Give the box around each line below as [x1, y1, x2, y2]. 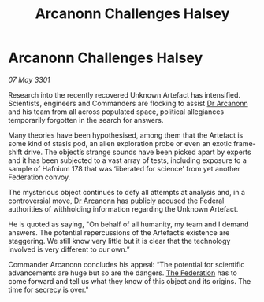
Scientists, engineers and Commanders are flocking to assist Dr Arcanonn [8, 98, 248, 108]
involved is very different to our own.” [8, 245, 130, 254]
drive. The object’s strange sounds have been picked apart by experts [24, 147, 251, 157]
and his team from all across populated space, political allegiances [8, 107, 225, 116]
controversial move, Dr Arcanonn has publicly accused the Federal [8, 196, 225, 205]
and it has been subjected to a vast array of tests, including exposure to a [8, 155, 247, 165]
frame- [233, 138, 256, 148]
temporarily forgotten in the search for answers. [8, 115, 164, 124]
